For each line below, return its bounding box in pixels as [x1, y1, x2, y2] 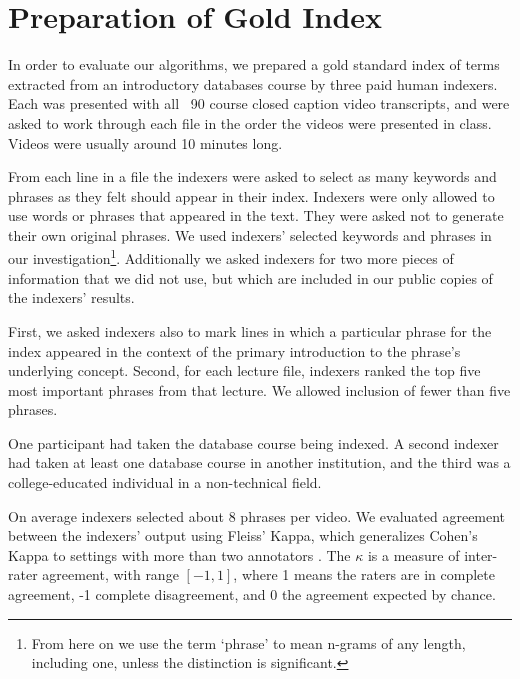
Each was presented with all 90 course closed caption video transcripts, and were [8, 93, 510, 114]
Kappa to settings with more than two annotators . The [8, 544, 351, 565]
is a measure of [367, 544, 460, 565]
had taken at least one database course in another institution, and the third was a [8, 452, 511, 473]
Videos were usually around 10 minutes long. [8, 132, 283, 153]
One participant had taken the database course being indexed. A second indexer [8, 432, 499, 453]
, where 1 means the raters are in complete [233, 564, 495, 585]
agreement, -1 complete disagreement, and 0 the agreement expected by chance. [8, 584, 496, 605]
